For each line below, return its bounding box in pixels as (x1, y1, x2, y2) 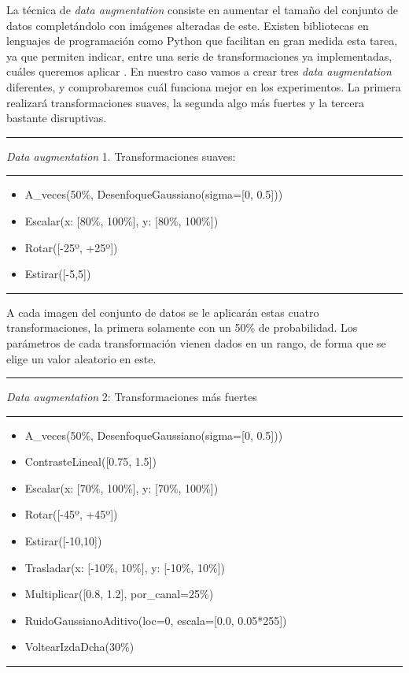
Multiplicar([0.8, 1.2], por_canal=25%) (24, 586, 214, 602)
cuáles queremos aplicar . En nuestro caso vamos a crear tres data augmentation (6, 63, 392, 80)
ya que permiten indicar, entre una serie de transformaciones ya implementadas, (6, 47, 392, 64)
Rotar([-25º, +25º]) (24, 239, 118, 255)
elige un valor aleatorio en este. (6, 350, 157, 366)
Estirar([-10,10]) (24, 533, 102, 549)
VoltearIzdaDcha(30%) (24, 638, 134, 655)
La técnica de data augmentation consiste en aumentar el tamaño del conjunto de (6, 2, 398, 17)
